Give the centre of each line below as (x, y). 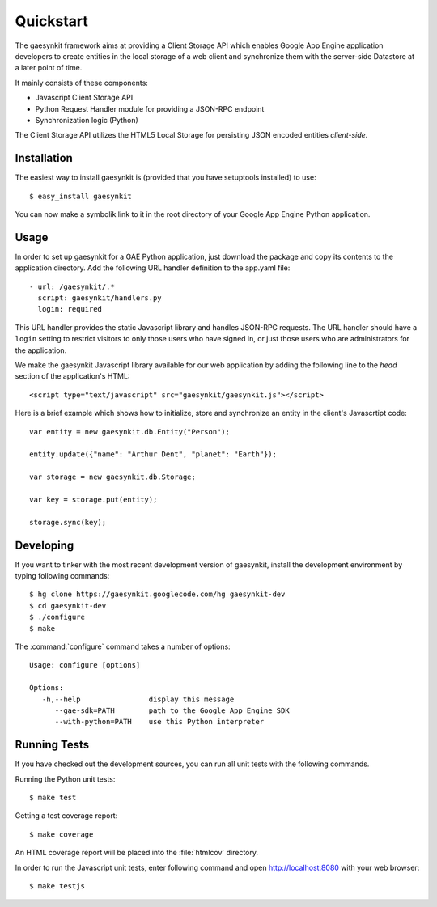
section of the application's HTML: (72, 376)
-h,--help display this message (138, 699)
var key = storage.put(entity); (93, 499)
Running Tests (52, 745)
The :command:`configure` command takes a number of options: (123, 646)
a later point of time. (49, 68)
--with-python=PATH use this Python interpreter (159, 722)
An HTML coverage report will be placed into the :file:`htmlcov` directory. (137, 853)
